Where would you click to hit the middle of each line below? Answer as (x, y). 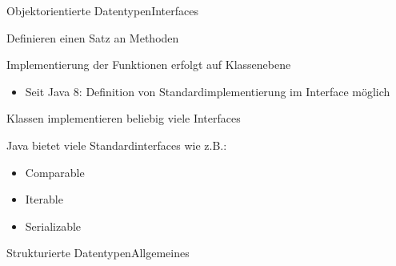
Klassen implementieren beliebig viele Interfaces (124, 118)
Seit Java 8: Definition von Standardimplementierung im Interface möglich (208, 91)
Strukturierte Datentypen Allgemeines (98, 253)
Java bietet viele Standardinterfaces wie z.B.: (117, 145)
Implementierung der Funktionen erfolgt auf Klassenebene (149, 64)
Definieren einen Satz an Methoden (93, 37)
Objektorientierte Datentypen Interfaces (102, 10)
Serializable (53, 226)
